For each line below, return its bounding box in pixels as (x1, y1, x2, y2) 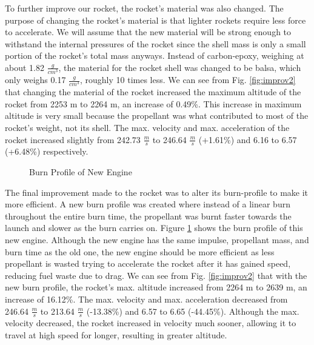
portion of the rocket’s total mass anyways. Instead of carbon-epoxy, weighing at (5, 49, 304, 62)
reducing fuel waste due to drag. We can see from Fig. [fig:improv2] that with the (5, 269, 307, 281)
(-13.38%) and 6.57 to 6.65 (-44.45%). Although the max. (86, 304, 299, 317)
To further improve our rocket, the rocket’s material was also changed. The (5, 2, 284, 14)
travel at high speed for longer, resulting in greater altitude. (5, 329, 227, 341)
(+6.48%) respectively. (5, 145, 89, 158)
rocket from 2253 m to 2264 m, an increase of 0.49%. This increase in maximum (5, 97, 302, 110)
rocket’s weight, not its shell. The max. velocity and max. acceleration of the (5, 121, 290, 134)
